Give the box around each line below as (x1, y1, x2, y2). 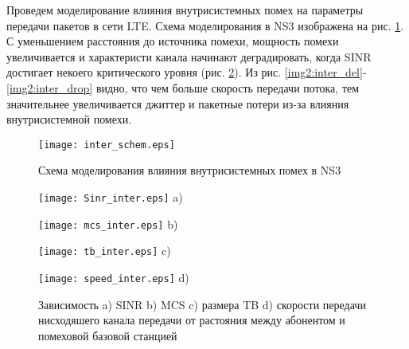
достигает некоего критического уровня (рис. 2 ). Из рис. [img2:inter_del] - (6, 64, 367, 80)
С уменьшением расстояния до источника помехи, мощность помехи (6, 33, 339, 49)
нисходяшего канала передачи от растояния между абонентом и (38, 312, 345, 328)
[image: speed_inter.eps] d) (38, 269, 189, 285)
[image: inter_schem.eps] (38, 139, 175, 151)
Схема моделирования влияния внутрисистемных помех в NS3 (38, 162, 341, 178)
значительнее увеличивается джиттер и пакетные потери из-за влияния (6, 95, 349, 112)
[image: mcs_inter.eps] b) (38, 215, 178, 232)
